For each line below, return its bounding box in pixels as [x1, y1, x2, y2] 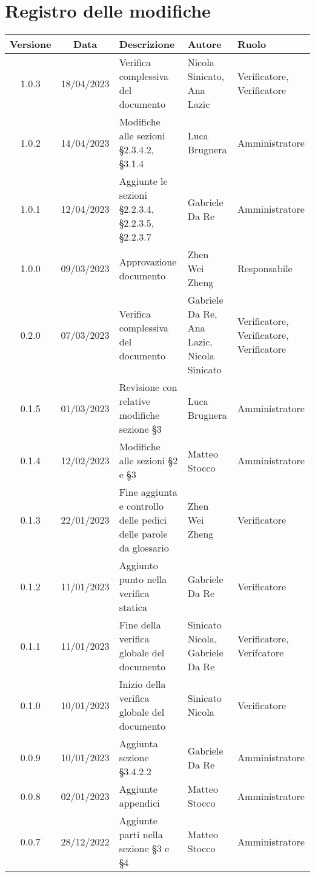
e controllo [119, 499, 164, 513]
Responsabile [237, 261, 293, 276]
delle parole [119, 527, 168, 541]
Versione [10, 37, 51, 52]
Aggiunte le [119, 174, 168, 188]
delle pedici [119, 513, 167, 527]
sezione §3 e [119, 841, 170, 856]
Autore [187, 37, 222, 52]
